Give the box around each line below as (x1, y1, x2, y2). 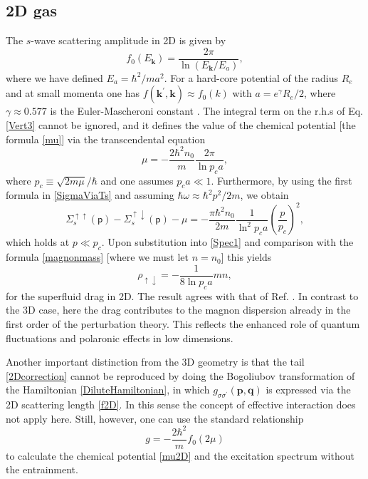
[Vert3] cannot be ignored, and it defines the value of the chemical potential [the (6, 118, 356, 133)
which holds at (6, 235, 70, 249)
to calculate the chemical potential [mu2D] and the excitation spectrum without (6, 448, 354, 463)
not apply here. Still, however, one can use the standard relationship (6, 411, 304, 426)
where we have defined (6, 70, 103, 85)
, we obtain (240, 187, 289, 202)
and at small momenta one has (6, 86, 140, 101)
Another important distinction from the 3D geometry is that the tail (6, 354, 305, 369)
